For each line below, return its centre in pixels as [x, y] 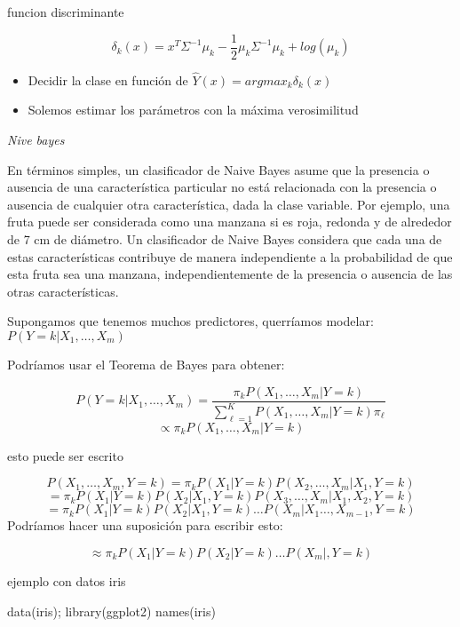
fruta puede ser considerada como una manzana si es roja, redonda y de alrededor [230, 222]
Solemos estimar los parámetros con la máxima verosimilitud [193, 110]
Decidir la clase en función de [108, 79]
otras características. [63, 291]
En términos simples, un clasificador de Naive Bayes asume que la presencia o [218, 169]
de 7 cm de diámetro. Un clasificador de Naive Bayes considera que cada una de [225, 239]
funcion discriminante [66, 12]
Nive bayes [36, 140]
